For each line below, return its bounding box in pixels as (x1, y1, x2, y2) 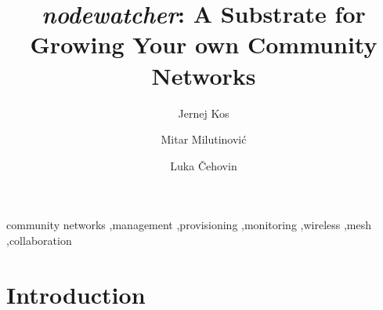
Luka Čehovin (170, 157, 237, 173)
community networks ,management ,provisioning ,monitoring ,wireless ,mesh (6, 217, 372, 233)
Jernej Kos (178, 104, 229, 121)
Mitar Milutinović (161, 131, 247, 148)
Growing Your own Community (30, 28, 378, 60)
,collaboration (6, 232, 72, 248)
